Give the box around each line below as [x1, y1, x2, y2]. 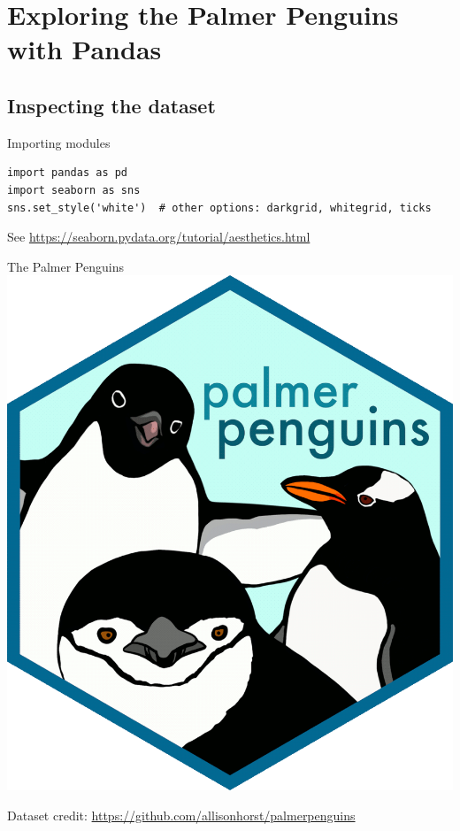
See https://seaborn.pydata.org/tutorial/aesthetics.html [7, 227, 310, 246]
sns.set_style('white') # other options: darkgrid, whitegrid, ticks [7, 201, 432, 214]
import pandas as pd [7, 166, 128, 180]
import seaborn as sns [7, 183, 141, 196]
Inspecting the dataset [7, 91, 216, 119]
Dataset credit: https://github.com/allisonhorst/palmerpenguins [7, 805, 356, 824]
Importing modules [7, 133, 111, 151]
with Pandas [7, 31, 162, 67]
